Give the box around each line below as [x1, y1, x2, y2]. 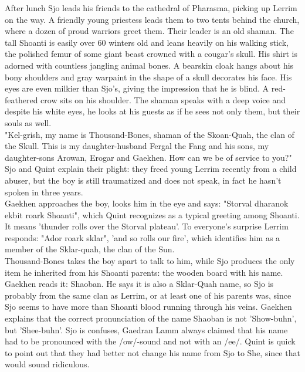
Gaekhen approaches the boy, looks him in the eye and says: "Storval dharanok [5, 197, 289, 209]
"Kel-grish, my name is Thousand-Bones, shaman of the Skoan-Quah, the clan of [5, 128, 294, 140]
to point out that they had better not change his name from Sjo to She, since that [5, 346, 300, 359]
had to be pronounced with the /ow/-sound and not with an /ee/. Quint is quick [5, 335, 296, 347]
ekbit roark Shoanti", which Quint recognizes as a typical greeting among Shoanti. [5, 208, 300, 221]
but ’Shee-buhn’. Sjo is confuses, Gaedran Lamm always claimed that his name [5, 323, 288, 336]
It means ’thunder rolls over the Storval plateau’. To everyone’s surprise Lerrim [5, 220, 289, 232]
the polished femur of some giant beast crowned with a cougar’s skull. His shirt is [5, 48, 297, 60]
